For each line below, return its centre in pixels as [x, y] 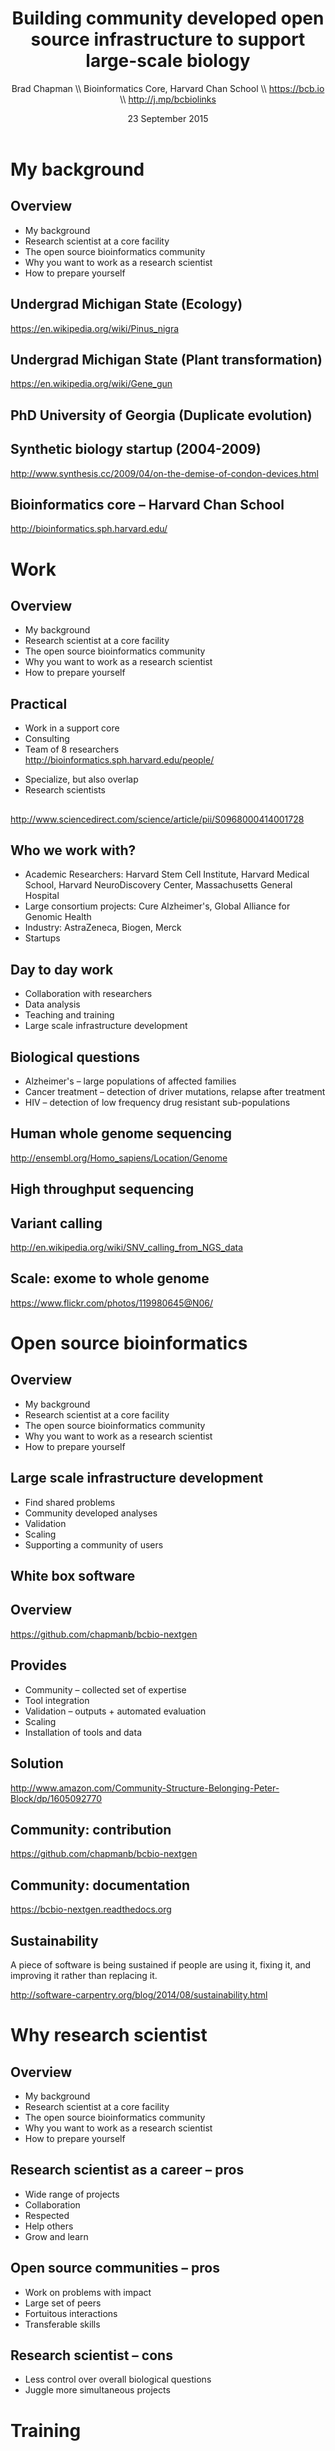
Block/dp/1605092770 [56, 1798]
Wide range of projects [72, 2194]
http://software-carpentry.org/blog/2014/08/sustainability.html [139, 1994]
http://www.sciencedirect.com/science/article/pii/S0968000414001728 [157, 819]
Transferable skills [62, 2324]
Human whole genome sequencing [121, 1133]
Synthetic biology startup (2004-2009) [136, 449]
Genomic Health [58, 917]
